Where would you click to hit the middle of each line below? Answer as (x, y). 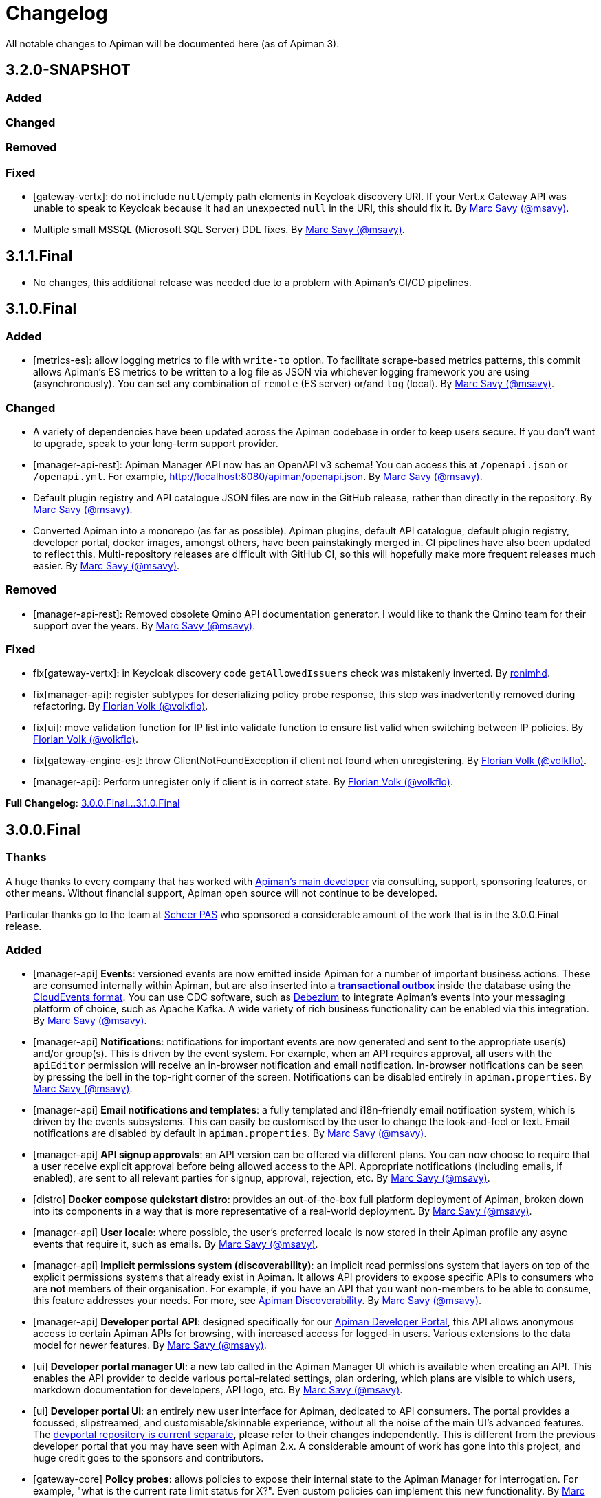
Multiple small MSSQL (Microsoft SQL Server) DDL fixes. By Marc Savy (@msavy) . (219, 230)
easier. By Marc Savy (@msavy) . (107, 565)
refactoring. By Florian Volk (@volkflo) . (121, 706)
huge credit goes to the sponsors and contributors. (149, 1458)
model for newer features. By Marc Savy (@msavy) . (150, 1345)
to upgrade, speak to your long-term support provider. (156, 443)
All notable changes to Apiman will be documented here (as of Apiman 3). (173, 43)
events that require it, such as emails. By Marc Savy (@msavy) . (176, 1244)
